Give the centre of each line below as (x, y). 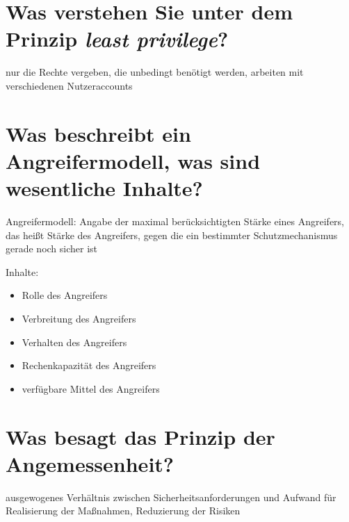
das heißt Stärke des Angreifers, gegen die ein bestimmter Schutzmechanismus (172, 235)
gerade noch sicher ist (52, 248)
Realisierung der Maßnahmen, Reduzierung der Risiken (123, 511)
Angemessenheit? (90, 463)
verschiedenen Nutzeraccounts (69, 85)
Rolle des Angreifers (65, 295)
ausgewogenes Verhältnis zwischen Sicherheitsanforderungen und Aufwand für (171, 497)
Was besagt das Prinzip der (140, 436)
